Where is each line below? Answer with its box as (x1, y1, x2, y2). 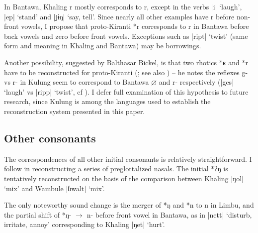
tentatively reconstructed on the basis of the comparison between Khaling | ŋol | (4, 173, 244, 183)
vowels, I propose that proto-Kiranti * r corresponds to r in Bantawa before (21, 21, 249, 31)
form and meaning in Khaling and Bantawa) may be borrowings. (4, 40, 201, 51)
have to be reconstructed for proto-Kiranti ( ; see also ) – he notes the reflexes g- (4, 67, 248, 77)
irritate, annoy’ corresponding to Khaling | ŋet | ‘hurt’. (4, 219, 165, 230)
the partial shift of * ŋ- (4, 209, 72, 220)
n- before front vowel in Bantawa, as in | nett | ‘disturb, (86, 209, 252, 220)
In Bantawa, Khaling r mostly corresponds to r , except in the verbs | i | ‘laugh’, (4, 1, 242, 11)
